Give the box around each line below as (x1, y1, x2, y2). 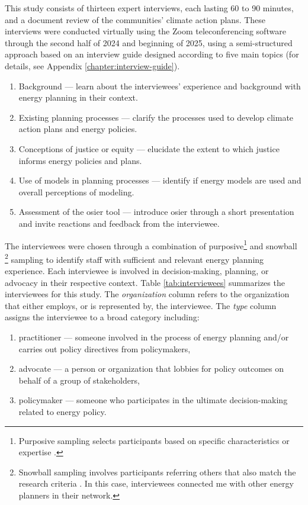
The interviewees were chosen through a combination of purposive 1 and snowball (5, 237, 297, 252)
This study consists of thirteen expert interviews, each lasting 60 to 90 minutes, (5, 2, 294, 14)
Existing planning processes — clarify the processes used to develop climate (18, 111, 294, 123)
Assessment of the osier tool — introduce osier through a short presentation (18, 205, 294, 218)
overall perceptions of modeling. (18, 185, 134, 198)
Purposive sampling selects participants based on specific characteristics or (18, 434, 290, 446)
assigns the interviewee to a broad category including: (5, 311, 200, 323)
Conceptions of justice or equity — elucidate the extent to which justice (18, 142, 280, 155)
